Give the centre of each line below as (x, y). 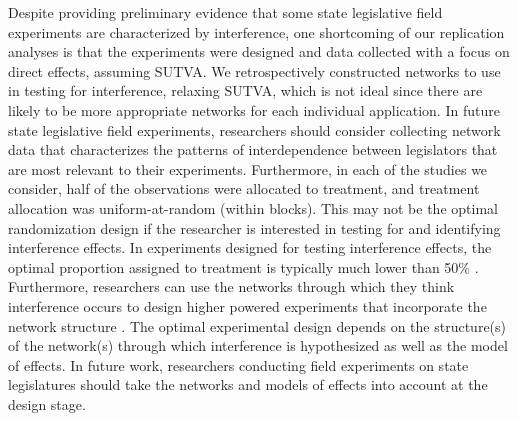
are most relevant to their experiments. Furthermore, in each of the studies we (248, 168)
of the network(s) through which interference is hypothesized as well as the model (258, 345)
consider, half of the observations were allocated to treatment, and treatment (244, 188)
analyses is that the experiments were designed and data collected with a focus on (259, 51)
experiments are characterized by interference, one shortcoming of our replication (256, 31)
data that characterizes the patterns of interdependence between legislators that (253, 149)
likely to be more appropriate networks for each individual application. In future (254, 109)
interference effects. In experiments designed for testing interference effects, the (250, 247)
